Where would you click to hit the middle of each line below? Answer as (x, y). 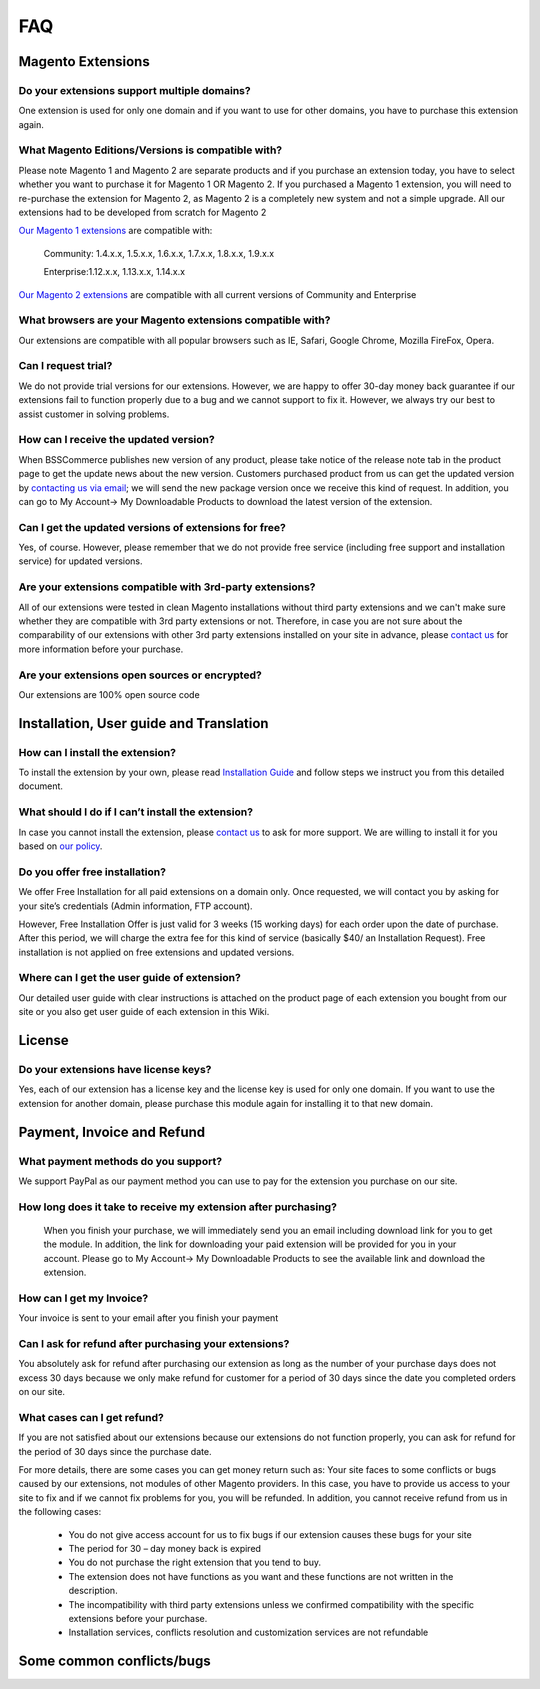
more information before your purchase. (101, 649)
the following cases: (60, 1512)
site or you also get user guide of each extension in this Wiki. (144, 1012)
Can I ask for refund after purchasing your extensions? (154, 1343)
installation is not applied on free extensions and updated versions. (156, 952)
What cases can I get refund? (91, 1417)
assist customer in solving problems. (94, 414)
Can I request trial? (65, 366)
